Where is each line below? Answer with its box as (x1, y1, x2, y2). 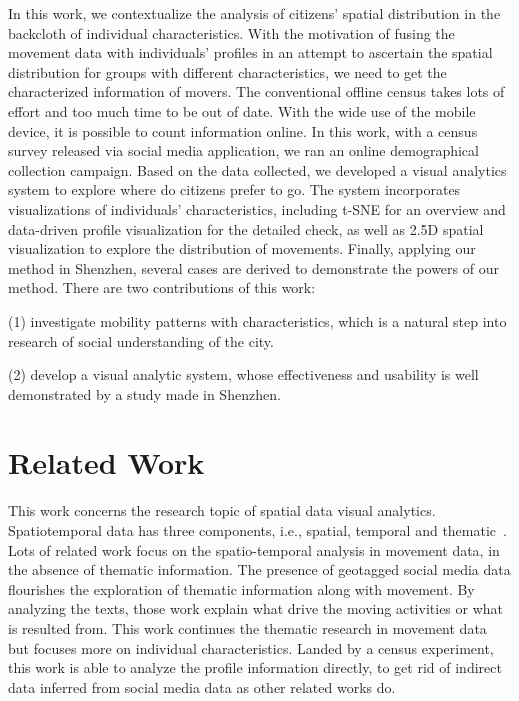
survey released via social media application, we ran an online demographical (8, 140, 479, 161)
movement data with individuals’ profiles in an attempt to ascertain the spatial (8, 42, 493, 63)
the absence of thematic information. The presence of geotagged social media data (8, 559, 511, 580)
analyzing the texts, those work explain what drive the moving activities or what (8, 598, 504, 619)
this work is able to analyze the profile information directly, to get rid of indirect (8, 657, 502, 678)
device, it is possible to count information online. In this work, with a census (8, 120, 478, 141)
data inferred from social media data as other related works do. (8, 676, 396, 697)
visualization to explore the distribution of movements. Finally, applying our (8, 238, 476, 259)
